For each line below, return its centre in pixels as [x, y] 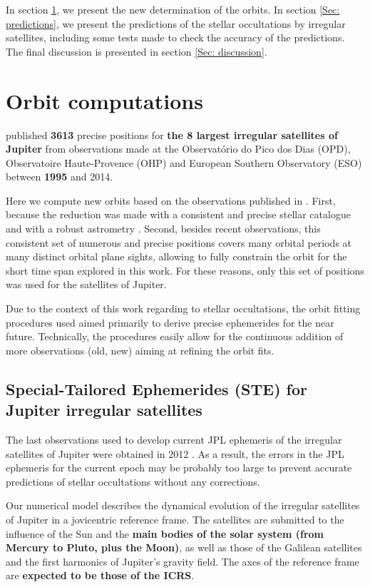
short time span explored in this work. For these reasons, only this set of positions [185, 270]
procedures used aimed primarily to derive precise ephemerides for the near [170, 322]
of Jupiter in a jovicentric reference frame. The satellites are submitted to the [175, 519]
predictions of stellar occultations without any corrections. [133, 481]
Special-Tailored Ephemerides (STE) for [156, 388]
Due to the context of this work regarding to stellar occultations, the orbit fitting [183, 308]
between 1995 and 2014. [60, 177]
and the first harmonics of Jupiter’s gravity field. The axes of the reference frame [183, 561]
